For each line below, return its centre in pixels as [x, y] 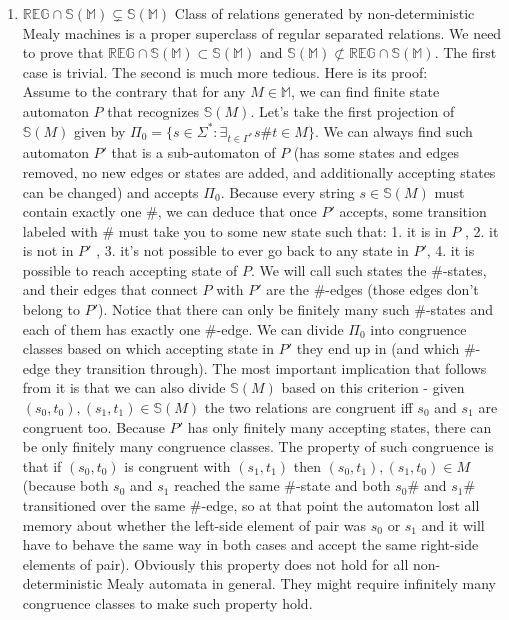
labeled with [60, 230]
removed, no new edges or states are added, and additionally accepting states [259, 171]
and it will [453, 524]
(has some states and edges [376, 152]
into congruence [418, 328]
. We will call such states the [338, 269]
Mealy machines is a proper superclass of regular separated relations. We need [262, 32]
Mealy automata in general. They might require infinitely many [301, 583]
